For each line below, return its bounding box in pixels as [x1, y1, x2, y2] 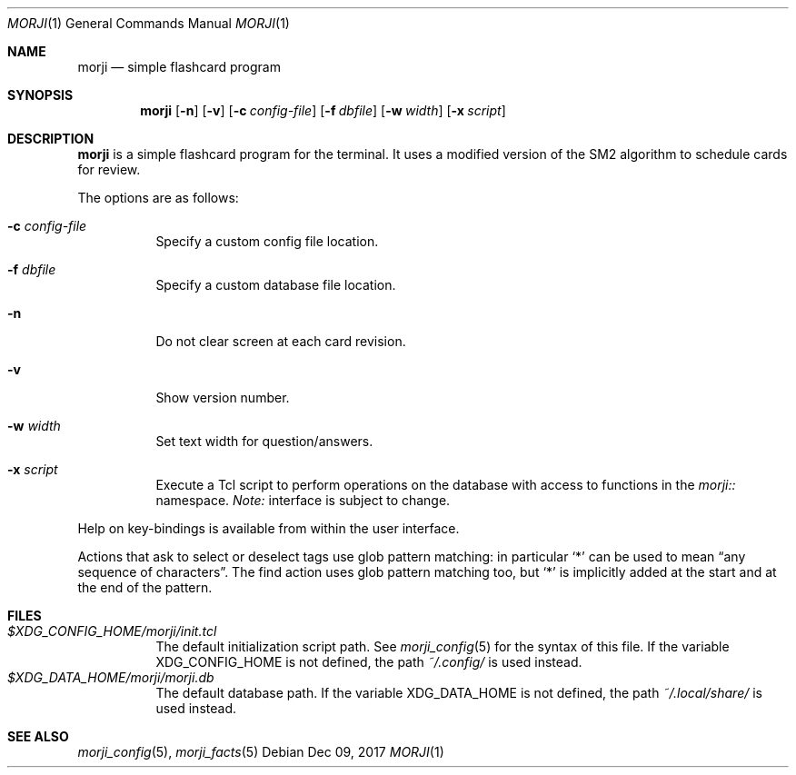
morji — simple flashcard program [77, 59, 281, 75]
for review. [77, 162, 141, 177]
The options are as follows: [77, 190, 239, 205]
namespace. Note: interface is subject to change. [155, 492, 451, 508]
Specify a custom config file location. [155, 233, 379, 249]
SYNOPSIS [7, 87, 74, 103]
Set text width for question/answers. [155, 433, 373, 449]
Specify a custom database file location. [155, 277, 396, 293]
